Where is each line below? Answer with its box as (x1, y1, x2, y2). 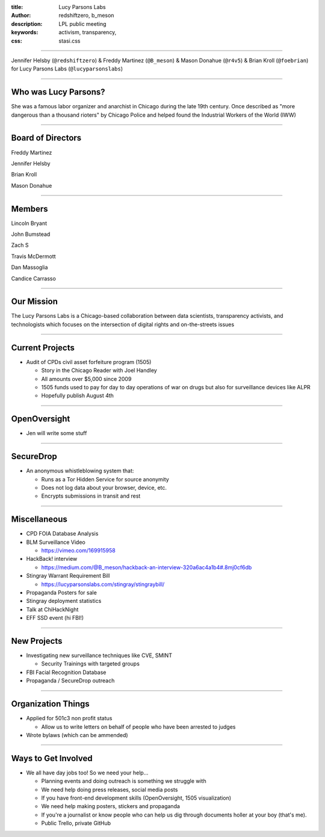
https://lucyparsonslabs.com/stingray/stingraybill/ (41, 581, 165, 588)
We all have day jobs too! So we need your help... (26, 769, 149, 776)
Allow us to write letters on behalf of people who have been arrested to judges (41, 723, 236, 730)
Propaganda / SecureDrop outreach (26, 677, 115, 684)
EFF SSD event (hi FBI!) (26, 614, 84, 622)
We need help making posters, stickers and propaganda (41, 803, 181, 810)
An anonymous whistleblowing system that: (26, 467, 134, 475)
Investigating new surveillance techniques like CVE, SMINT (26, 652, 173, 659)
